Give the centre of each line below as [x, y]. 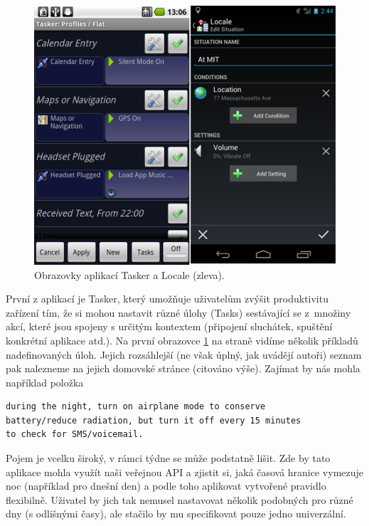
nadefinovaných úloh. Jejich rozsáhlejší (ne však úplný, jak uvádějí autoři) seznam [184, 354]
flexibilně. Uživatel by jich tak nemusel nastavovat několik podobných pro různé [180, 499]
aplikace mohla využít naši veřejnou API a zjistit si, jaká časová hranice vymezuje [185, 472]
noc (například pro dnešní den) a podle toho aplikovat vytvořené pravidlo [166, 486]
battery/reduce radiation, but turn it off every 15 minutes [154, 420]
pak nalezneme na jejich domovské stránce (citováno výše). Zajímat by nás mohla [183, 368]
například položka [45, 382]
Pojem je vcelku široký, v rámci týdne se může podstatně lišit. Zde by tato [168, 458]
